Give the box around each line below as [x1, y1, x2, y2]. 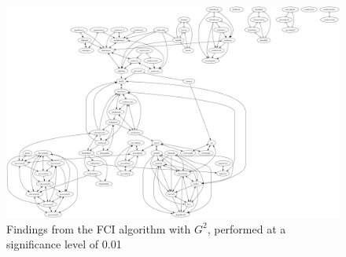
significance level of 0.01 [6, 236, 122, 252]
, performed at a [207, 220, 286, 237]
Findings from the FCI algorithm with [6, 220, 191, 237]
